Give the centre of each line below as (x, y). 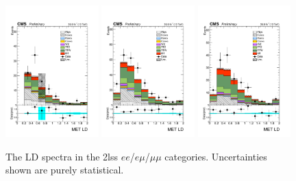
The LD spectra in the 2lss (62, 156)
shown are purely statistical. (65, 170)
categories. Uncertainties (216, 156)
